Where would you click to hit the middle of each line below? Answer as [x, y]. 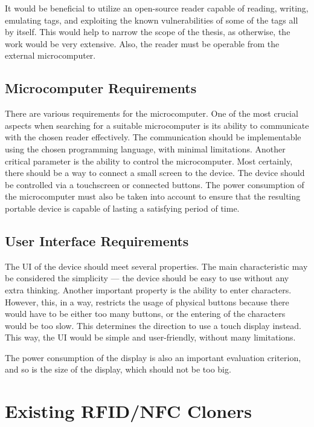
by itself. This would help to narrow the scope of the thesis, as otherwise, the [148, 32]
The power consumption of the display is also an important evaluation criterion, [153, 357]
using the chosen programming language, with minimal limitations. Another [145, 148]
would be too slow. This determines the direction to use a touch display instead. [153, 325]
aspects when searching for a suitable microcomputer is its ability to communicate [157, 125]
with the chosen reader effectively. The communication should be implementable [153, 137]
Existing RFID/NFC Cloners [128, 411]
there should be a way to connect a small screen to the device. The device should [155, 173]
